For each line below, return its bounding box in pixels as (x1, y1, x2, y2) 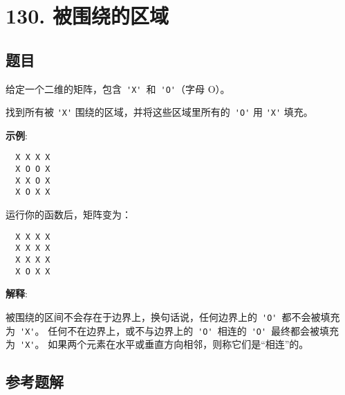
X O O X (15, 164, 50, 175)
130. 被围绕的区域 (6, 1, 169, 30)
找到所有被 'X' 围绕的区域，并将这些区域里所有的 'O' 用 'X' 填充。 (6, 105, 313, 119)
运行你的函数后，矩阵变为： (6, 207, 131, 222)
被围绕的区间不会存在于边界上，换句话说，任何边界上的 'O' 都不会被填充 (6, 309, 340, 324)
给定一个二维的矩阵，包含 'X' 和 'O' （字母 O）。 (6, 81, 230, 96)
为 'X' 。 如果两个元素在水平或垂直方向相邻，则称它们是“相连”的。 (6, 337, 309, 351)
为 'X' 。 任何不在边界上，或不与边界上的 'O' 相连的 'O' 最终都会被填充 (6, 323, 339, 337)
